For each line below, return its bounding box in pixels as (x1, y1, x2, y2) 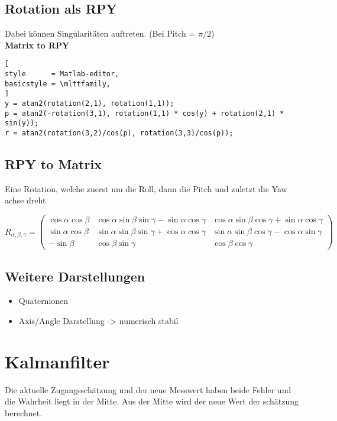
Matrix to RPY (5, 38, 70, 51)
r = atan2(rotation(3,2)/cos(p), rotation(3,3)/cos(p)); (5, 128, 234, 137)
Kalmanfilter (5, 349, 110, 373)
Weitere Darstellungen (5, 267, 145, 285)
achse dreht (5, 194, 46, 206)
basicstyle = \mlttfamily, (5, 79, 111, 88)
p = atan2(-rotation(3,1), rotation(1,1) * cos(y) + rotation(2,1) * (5, 109, 284, 118)
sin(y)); (5, 119, 39, 128)
